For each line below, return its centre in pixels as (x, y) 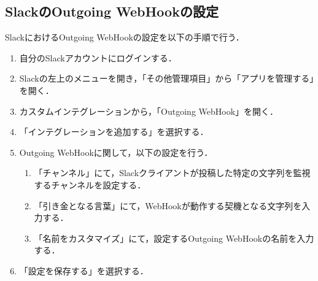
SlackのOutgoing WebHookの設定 (112, 11)
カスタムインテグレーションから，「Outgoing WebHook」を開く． (149, 111)
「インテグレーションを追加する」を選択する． (114, 132)
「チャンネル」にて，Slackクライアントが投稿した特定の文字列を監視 (172, 173)
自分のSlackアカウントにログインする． (98, 57)
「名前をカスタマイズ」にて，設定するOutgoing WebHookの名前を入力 (174, 238)
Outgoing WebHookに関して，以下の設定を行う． (116, 152)
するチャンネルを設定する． (90, 184)
